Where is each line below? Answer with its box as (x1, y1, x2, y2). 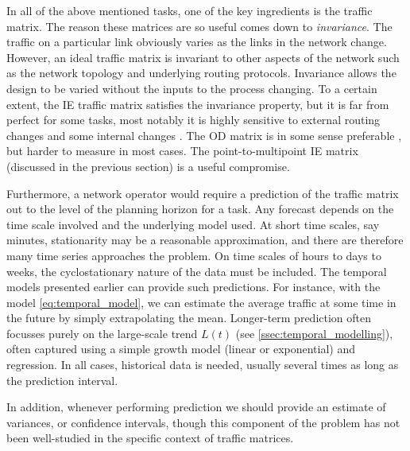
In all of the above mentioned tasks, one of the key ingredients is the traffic (6, 2, 373, 18)
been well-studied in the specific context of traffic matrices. (6, 430, 294, 446)
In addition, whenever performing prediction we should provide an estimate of (6, 399, 386, 415)
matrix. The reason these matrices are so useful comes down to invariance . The (6, 17, 393, 34)
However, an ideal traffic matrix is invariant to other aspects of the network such (6, 49, 400, 65)
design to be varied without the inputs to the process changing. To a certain (6, 80, 377, 96)
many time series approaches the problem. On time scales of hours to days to (6, 247, 381, 263)
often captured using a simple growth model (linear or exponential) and (6, 340, 356, 357)
